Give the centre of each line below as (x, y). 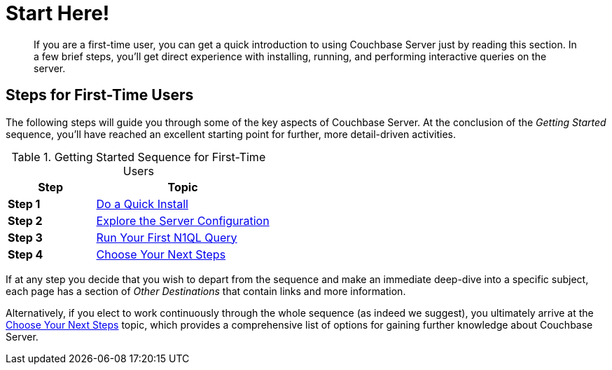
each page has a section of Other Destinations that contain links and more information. (206, 291)
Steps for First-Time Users (100, 95)
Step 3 (25, 237)
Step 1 (24, 204)
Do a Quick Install (142, 204)
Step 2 (25, 220)
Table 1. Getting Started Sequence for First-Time (139, 157)
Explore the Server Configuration (183, 220)
